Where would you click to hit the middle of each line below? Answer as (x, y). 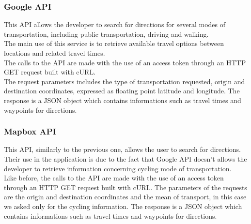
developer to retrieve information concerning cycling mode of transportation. (118, 168)
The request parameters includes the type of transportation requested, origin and (125, 81)
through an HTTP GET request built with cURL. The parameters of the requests (125, 187)
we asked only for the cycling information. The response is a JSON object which (123, 206)
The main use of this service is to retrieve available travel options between (114, 43)
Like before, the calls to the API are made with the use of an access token (114, 178)
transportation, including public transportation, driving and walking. (106, 34)
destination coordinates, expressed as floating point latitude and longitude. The (122, 91)
